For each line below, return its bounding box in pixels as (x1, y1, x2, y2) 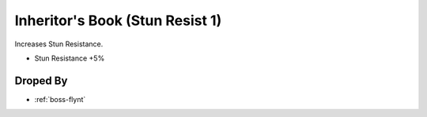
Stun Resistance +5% (34, 53, 105, 63)
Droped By (14, 74, 68, 87)
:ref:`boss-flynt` (34, 94, 86, 104)
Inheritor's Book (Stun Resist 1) (14, 12, 222, 29)
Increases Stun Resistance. (14, 39, 104, 49)
